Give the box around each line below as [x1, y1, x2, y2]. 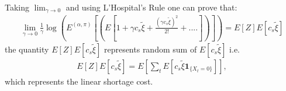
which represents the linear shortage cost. [5, 75, 153, 87]
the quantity [5, 43, 49, 55]
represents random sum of [104, 43, 197, 55]
